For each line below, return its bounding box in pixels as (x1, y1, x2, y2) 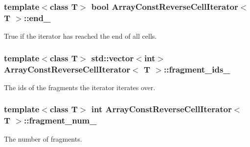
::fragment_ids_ (163, 63, 230, 75)
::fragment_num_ (23, 114, 97, 126)
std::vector (91, 51, 134, 64)
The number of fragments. (4, 133, 82, 144)
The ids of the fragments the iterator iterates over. (4, 82, 156, 92)
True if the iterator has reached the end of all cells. (4, 31, 157, 41)
